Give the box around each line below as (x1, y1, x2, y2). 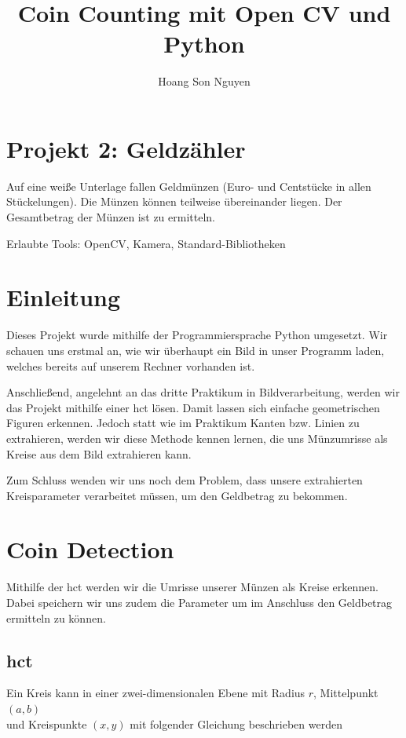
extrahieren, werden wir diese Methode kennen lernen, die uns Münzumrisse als (6, 429, 388, 446)
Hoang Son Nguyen (158, 73, 251, 90)
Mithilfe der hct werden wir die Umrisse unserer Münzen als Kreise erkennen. (6, 579, 379, 595)
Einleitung (6, 281, 121, 313)
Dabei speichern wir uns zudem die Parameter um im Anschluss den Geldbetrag (6, 594, 393, 610)
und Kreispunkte (6, 715, 87, 732)
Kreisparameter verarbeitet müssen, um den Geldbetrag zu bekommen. (6, 487, 348, 503)
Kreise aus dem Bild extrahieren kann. (6, 445, 192, 462)
